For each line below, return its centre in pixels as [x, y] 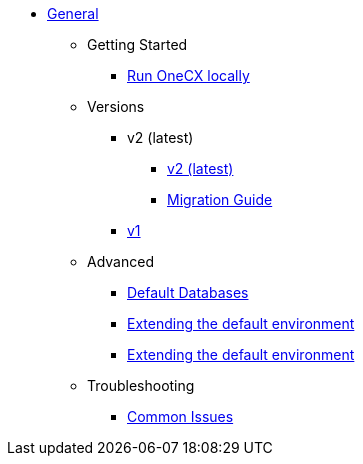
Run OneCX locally [188, 75]
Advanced [120, 261]
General [73, 13]
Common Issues [180, 416]
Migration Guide [220, 199]
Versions [116, 106]
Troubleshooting [141, 385]
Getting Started [137, 44]
